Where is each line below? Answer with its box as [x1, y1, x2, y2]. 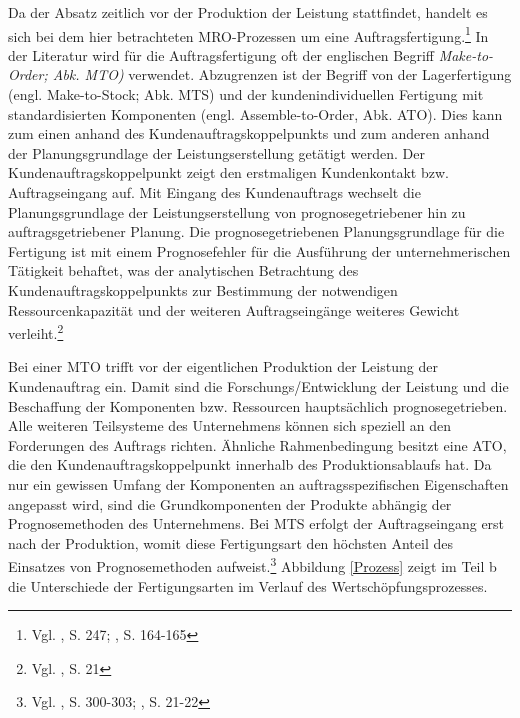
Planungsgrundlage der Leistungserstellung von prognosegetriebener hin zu [8, 201, 466, 222]
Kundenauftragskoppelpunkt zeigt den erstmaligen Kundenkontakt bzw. [8, 162, 449, 183]
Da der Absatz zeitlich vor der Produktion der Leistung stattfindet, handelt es [8, 2, 488, 22]
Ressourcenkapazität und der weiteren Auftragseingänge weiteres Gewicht [8, 299, 460, 320]
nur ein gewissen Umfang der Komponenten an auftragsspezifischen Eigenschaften [8, 473, 509, 494]
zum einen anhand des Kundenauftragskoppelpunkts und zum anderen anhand [8, 123, 490, 144]
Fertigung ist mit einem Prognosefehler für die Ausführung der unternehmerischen [8, 240, 511, 261]
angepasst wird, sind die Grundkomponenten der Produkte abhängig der [8, 493, 452, 514]
